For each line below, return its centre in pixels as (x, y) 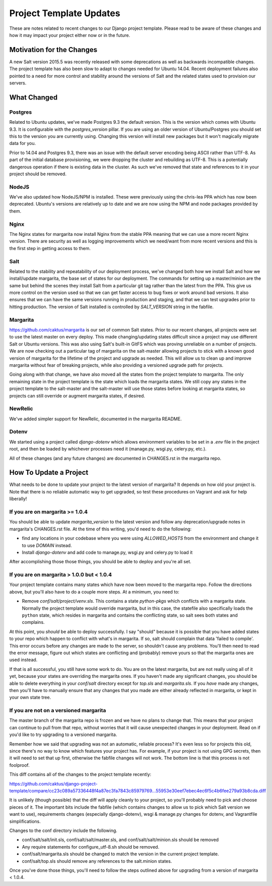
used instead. (23, 660)
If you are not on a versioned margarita (58, 711)
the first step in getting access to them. (50, 248)
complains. (33, 622)
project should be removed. (38, 174)
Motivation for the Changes (53, 50)
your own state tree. (30, 698)
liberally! (18, 499)
